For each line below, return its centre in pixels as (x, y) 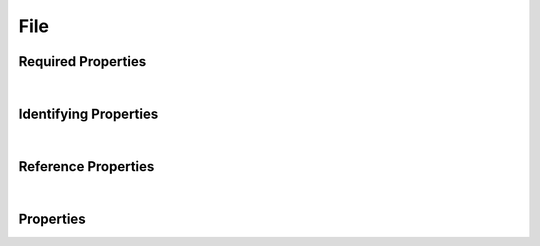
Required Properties (82, 61)
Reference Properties (86, 166)
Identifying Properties (88, 113)
